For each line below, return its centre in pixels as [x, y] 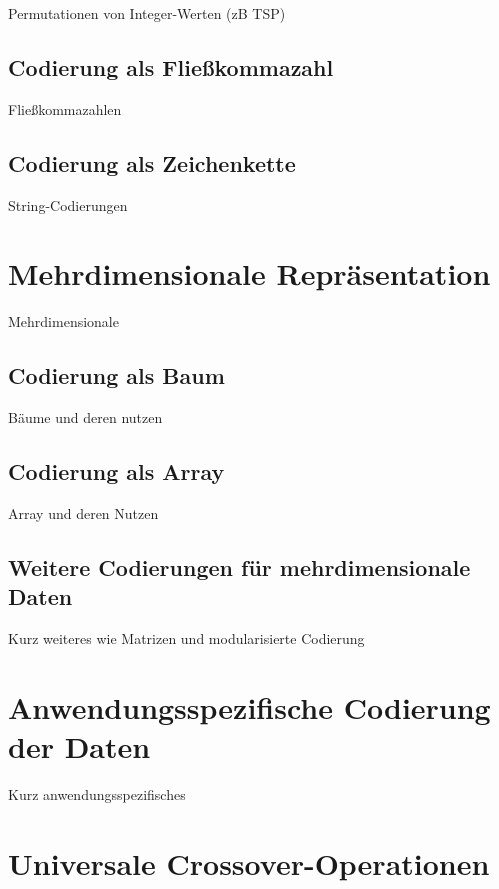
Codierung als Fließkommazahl [171, 66]
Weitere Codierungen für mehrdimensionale [239, 566]
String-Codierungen [68, 204]
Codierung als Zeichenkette [152, 162]
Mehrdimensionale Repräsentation [249, 273]
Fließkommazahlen [65, 108]
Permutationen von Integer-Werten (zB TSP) [147, 13]
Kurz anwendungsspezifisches [97, 794]
